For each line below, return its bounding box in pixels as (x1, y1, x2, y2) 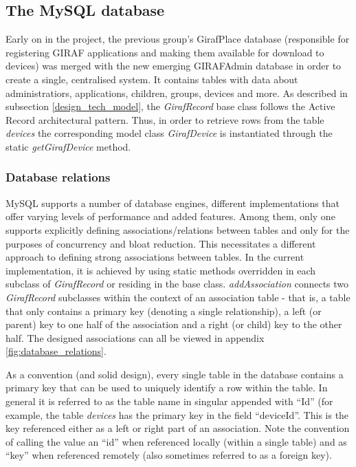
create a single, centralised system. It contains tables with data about (5, 72, 298, 86)
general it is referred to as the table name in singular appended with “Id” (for (5, 394, 333, 409)
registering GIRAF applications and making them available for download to (5, 45, 324, 59)
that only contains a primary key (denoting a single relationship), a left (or (5, 303, 322, 318)
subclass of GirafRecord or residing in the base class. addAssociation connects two (5, 276, 349, 291)
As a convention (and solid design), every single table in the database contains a (5, 367, 344, 381)
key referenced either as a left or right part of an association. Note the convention (5, 421, 350, 435)
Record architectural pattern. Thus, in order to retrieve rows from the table (5, 112, 324, 127)
